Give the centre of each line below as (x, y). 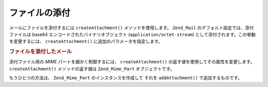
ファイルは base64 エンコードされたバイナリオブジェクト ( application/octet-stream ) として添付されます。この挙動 (133, 34)
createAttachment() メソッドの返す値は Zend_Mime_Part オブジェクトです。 (92, 69)
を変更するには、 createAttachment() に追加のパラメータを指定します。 (86, 42)
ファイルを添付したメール (40, 52)
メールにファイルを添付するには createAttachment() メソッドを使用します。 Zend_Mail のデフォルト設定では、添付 (132, 28)
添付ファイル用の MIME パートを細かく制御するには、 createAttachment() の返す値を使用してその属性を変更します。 (132, 62)
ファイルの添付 (40, 13)
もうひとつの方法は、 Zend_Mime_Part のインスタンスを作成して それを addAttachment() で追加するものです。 (126, 78)
